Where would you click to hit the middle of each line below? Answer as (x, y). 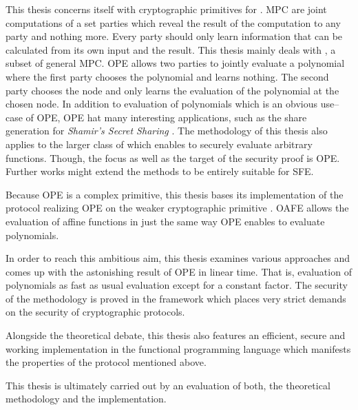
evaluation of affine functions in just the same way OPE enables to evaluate (165, 221)
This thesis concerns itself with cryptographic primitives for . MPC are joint (166, 9)
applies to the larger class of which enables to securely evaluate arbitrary (159, 144)
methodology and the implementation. (86, 399)
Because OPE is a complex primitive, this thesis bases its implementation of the (175, 194)
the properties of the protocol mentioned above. (106, 362)
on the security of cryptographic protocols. (95, 312)
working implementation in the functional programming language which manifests (178, 348)
